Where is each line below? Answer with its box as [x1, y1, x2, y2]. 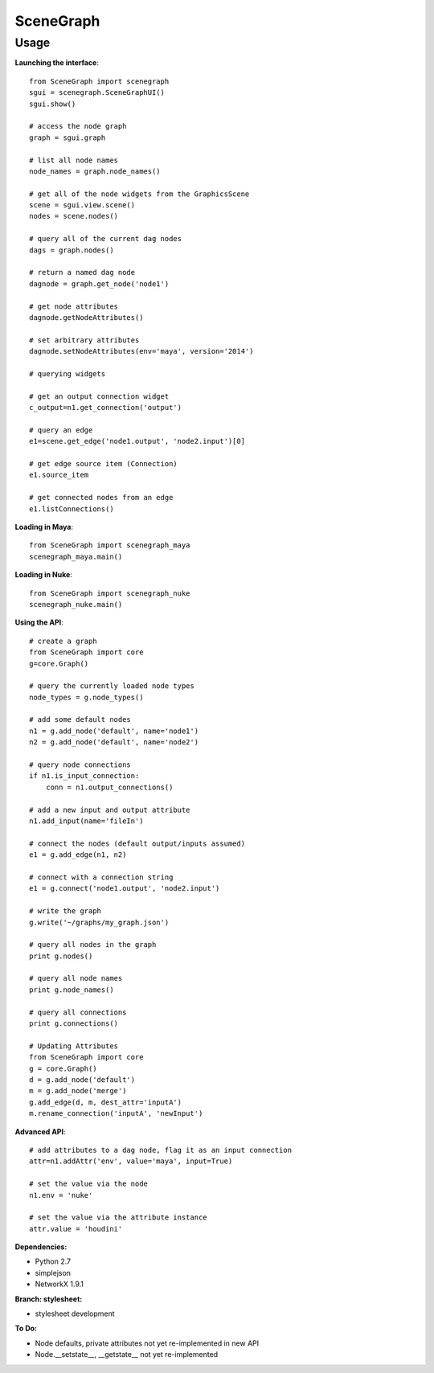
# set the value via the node [29, 1179, 149, 1189]
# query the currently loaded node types [29, 682, 194, 691]
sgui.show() [29, 99, 76, 109]
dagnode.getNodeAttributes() [29, 313, 144, 322]
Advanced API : [14, 1126, 66, 1137]
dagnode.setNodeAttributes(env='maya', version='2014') [29, 346, 254, 356]
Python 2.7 [35, 1256, 72, 1266]
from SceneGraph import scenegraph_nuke [29, 588, 190, 598]
